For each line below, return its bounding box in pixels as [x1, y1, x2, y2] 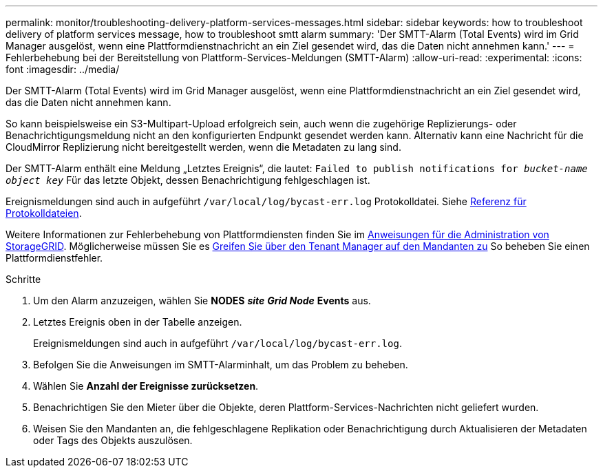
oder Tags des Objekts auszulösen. [33, 434, 193, 446]
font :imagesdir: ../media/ [6, 63, 120, 75]
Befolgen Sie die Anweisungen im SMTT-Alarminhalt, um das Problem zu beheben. [33, 359, 408, 370]
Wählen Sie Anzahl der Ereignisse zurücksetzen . [33, 380, 259, 392]
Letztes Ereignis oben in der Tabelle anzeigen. [33, 316, 242, 328]
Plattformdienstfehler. [6, 252, 103, 264]
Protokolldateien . [6, 207, 82, 219]
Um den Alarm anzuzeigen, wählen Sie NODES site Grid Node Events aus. [33, 295, 371, 306]
